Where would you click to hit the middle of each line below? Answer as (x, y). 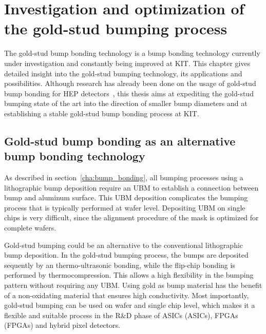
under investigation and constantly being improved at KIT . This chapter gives (127, 63)
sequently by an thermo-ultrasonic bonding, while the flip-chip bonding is (120, 265)
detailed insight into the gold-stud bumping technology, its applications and (123, 73)
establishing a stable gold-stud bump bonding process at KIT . (102, 113)
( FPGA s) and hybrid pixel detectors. (62, 325)
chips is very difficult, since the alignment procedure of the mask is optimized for (131, 217)
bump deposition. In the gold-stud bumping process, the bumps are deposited (126, 255)
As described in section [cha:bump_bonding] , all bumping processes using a (124, 178)
